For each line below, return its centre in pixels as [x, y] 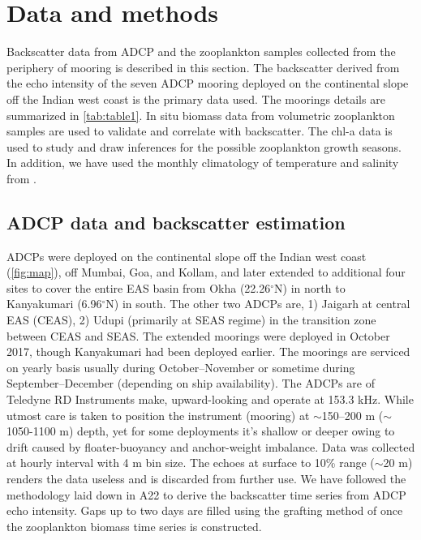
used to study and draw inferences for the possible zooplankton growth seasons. [204, 146]
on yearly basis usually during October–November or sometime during [181, 367]
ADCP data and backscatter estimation [176, 222]
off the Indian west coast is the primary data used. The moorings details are [196, 99]
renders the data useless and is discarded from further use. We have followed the [206, 478]
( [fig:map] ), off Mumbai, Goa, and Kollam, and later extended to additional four [206, 272]
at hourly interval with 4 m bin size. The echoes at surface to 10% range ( [191, 463]
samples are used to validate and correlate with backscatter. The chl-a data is [200, 131]
